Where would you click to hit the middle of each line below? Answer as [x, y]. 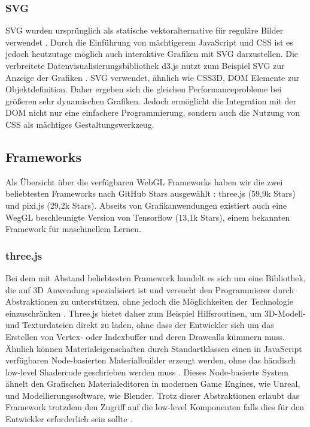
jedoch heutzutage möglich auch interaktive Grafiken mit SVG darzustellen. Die [152, 54]
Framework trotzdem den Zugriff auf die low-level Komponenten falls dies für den [155, 407]
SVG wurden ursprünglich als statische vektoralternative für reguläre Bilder [145, 30]
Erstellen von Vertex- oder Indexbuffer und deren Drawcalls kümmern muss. [145, 336]
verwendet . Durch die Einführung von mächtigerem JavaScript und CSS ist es [149, 42]
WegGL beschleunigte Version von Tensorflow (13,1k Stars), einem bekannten [148, 217]
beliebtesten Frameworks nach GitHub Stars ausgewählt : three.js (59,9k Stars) [151, 193]
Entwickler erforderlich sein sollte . [69, 419]
